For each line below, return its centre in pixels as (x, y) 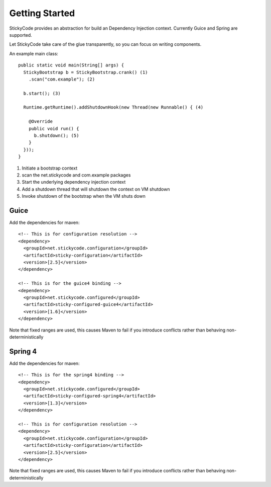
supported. (21, 35)
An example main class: (34, 53)
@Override (40, 121)
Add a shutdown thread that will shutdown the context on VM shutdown (96, 189)
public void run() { (54, 129)
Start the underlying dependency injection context (74, 182)
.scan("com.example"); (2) (62, 79)
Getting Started (42, 13)
